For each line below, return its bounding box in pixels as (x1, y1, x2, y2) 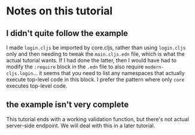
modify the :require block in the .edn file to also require (6, 63, 144, 70)
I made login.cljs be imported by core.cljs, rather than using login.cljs (6, 44, 186, 51)
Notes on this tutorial (6, 4, 113, 18)
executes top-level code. (6, 82, 68, 89)
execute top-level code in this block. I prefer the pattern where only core (6, 76, 185, 83)
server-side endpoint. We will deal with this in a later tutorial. (6, 122, 156, 129)
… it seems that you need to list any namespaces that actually (32, 70, 185, 76)
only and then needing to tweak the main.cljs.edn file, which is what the (6, 50, 185, 58)
